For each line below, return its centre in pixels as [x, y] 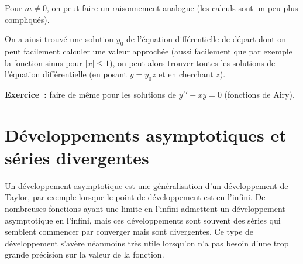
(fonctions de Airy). [259, 94]
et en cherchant [186, 74]
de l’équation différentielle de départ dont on [206, 39]
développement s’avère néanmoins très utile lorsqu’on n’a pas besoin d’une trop [147, 243]
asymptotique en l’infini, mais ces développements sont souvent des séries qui [143, 220]
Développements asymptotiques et [146, 134]
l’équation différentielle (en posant [66, 74]
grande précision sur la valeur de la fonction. [85, 254]
